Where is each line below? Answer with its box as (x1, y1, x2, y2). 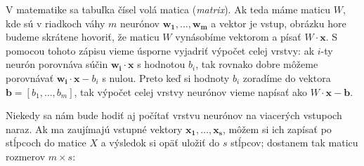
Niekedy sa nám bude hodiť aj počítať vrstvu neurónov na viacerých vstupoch (6, 108, 342, 123)
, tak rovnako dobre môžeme (195, 57, 318, 71)
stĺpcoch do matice (6, 135, 86, 150)
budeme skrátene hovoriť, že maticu (6, 29, 160, 44)
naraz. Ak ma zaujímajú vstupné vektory (6, 121, 183, 136)
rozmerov (6, 148, 46, 163)
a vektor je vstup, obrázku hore (211, 15, 346, 30)
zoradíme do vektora (242, 70, 331, 85)
